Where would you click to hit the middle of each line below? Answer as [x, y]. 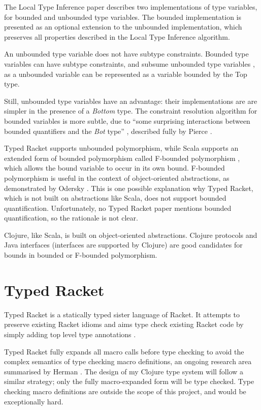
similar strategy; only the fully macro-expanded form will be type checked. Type [129, 381]
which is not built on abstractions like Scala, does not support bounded [115, 198]
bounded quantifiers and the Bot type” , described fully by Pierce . [108, 131]
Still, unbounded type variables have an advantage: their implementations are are [131, 101]
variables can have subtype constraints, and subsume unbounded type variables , [129, 63]
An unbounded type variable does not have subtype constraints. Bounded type [126, 54]
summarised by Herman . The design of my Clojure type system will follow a [124, 371]
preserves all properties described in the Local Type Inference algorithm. [117, 36]
